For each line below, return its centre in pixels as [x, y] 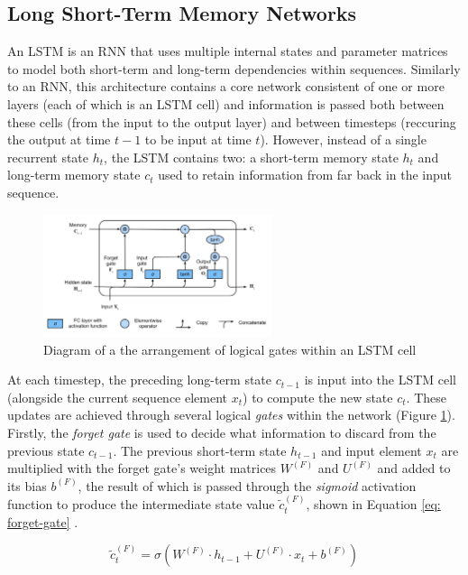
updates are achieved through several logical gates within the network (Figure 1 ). [231, 415]
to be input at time [198, 139]
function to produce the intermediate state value [141, 504]
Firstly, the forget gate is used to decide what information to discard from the [222, 432]
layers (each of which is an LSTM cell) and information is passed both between [226, 103]
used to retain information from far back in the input [305, 175]
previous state [46, 450]
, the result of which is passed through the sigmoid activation [247, 485]
